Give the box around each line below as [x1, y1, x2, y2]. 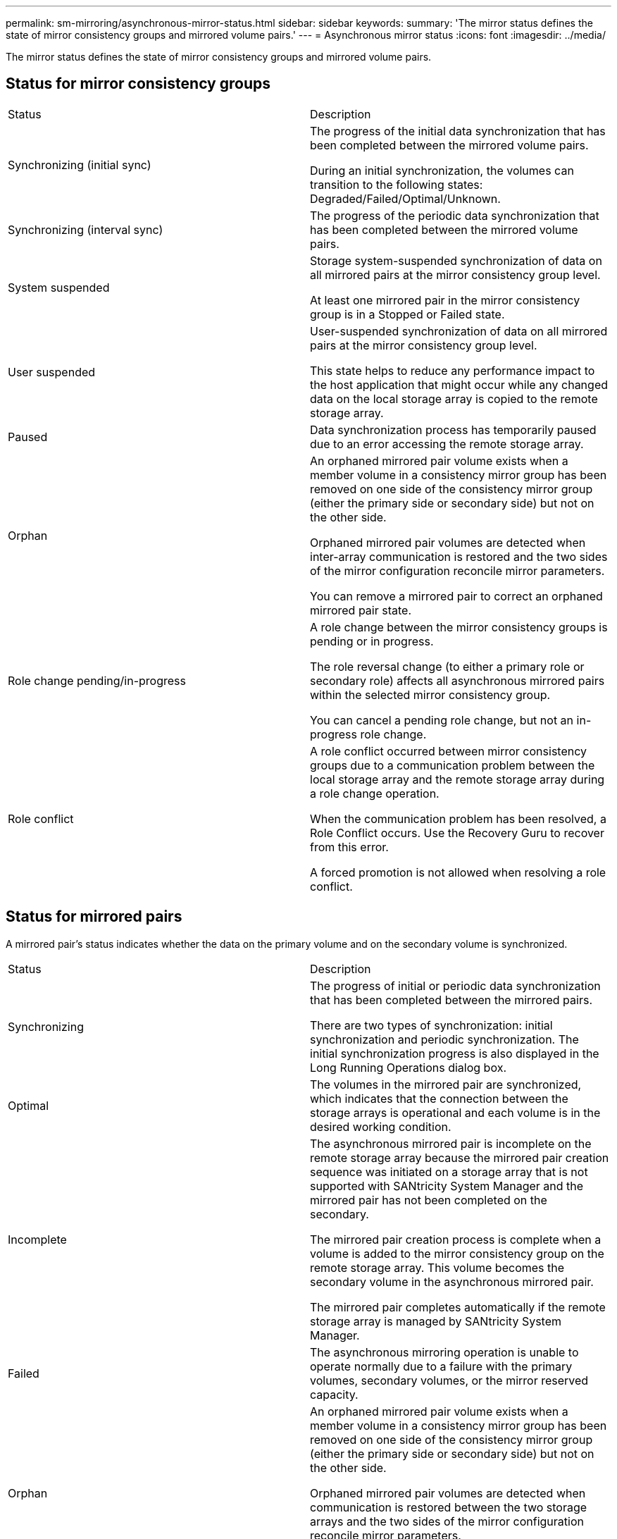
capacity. [310, 1387, 359, 1402]
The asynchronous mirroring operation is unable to [310, 1345, 579, 1359]
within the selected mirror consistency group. [310, 687, 551, 702]
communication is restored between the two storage [310, 1500, 587, 1514]
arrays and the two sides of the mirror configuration [310, 1514, 584, 1528]
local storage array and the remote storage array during [310, 772, 605, 786]
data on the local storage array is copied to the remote [310, 391, 598, 406]
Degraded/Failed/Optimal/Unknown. [310, 191, 501, 206]
